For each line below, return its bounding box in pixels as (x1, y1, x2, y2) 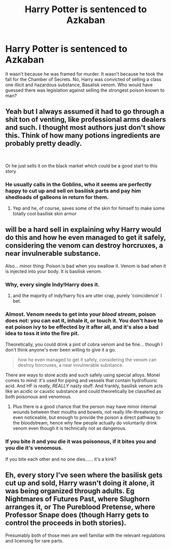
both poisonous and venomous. (5, 394, 72, 400)
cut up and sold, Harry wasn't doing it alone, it (5, 479, 155, 488)
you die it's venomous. (5, 444, 63, 452)
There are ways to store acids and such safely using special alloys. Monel (5, 372, 160, 378)
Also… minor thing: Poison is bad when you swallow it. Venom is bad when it (5, 263, 166, 269)
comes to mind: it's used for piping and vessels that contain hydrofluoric (5, 378, 158, 384)
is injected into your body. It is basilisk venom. (5, 268, 102, 274)
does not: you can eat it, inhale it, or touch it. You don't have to (5, 317, 163, 325)
